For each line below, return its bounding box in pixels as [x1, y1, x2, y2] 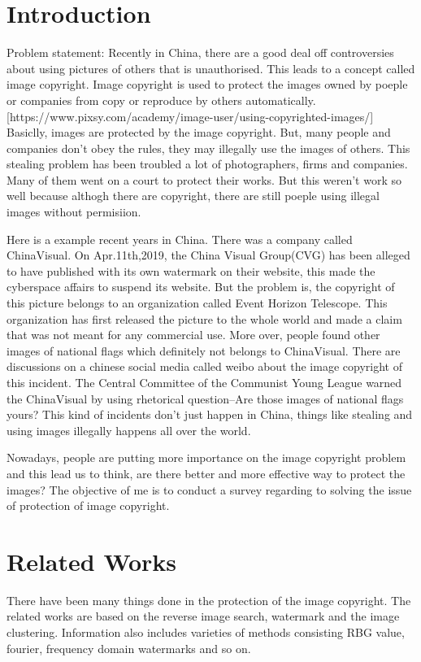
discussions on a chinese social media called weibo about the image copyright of [7, 358, 402, 375]
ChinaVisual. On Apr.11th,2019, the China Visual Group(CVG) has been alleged [7, 246, 410, 263]
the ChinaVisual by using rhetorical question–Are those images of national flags [7, 390, 404, 407]
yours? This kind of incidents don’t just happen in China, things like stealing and [7, 406, 413, 423]
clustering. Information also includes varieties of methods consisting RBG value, [7, 624, 405, 641]
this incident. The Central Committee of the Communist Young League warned [7, 374, 402, 390]
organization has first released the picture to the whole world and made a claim [7, 310, 402, 327]
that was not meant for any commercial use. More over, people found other [7, 326, 380, 343]
